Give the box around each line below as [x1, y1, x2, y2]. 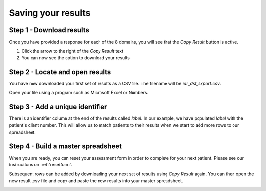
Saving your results [9, 7, 91, 18]
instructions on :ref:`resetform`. [9, 162, 73, 168]
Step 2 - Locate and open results [9, 68, 111, 76]
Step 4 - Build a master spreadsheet [9, 142, 122, 150]
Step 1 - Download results [9, 26, 90, 34]
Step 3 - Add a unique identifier [9, 102, 107, 110]
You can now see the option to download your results [21, 55, 130, 61]
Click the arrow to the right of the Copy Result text [21, 48, 124, 54]
